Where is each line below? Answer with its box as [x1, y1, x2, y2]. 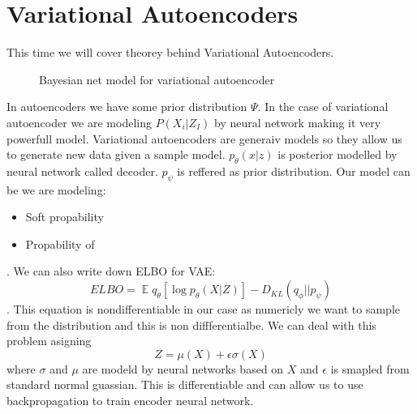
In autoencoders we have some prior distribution [6, 98, 247, 115]
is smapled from [330, 360, 410, 377]
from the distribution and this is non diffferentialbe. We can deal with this [6, 316, 376, 333]
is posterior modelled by [277, 146, 398, 163]
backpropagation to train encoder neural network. [6, 392, 254, 409]
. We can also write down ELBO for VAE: [6, 262, 216, 280]
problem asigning [6, 332, 92, 349]
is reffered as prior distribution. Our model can [177, 162, 411, 179]
